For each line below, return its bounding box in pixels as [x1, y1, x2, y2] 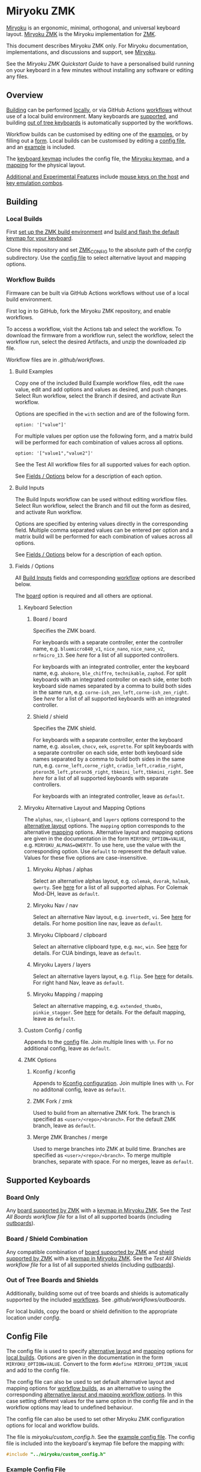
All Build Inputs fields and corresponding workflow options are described [14, 574, 196, 581]
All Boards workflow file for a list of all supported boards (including [6, 1213, 172, 1220]
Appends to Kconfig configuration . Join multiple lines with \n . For [32, 1079, 194, 1087]
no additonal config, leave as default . [32, 1085, 126, 1093]
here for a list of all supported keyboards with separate [32, 774, 169, 782]
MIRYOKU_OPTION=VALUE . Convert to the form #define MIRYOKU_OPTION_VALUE [6, 1360, 188, 1367]
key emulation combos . [6, 179, 64, 187]
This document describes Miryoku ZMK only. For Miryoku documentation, [6, 42, 188, 49]
